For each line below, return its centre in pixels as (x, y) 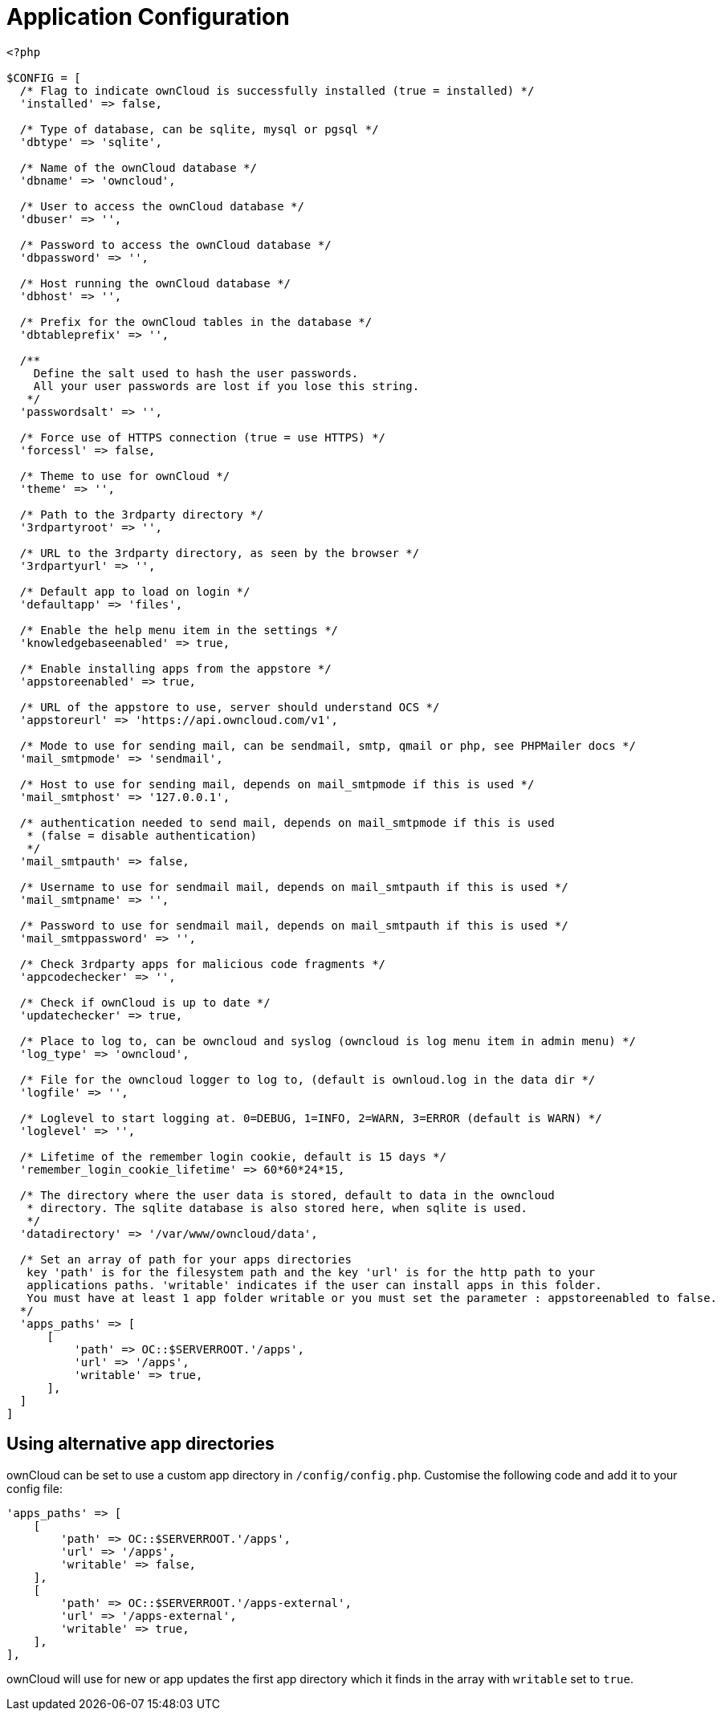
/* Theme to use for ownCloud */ (125, 476)
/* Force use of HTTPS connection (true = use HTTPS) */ (203, 437)
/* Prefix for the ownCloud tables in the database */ (196, 321)
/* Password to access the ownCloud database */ (175, 244)
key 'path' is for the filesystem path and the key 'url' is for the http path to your (311, 1272)
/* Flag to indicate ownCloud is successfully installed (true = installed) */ (277, 90)
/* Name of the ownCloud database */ (138, 167)
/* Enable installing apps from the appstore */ (175, 668)
